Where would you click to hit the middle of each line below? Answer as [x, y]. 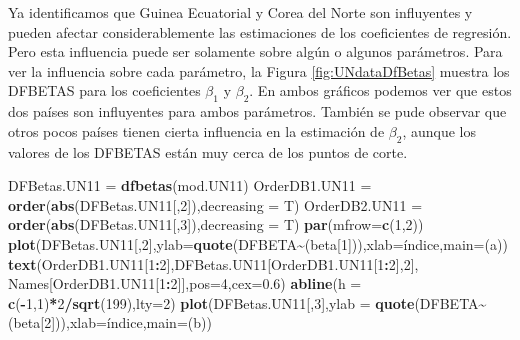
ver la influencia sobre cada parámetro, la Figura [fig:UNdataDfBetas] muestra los [259, 70]
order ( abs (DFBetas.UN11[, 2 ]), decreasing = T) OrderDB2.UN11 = [215, 204]
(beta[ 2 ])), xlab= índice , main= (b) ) [110, 322]
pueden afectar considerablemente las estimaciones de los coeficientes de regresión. [260, 31]
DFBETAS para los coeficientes [104, 90]
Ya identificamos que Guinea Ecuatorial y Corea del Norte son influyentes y [240, 12]
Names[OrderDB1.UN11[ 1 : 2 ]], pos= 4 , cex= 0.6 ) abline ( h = [185, 283]
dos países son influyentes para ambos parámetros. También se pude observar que [257, 111]
